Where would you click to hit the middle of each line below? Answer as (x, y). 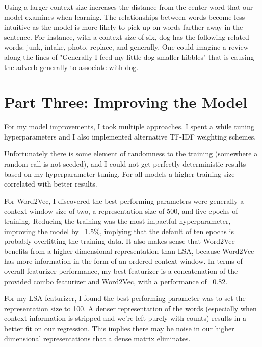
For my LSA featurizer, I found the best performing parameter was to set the (125, 298)
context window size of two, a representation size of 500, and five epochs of (121, 211)
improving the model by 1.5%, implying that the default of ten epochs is (119, 231)
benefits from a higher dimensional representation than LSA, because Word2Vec (129, 251)
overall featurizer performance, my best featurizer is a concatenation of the (121, 271)
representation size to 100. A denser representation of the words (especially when (130, 308)
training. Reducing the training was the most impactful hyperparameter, (117, 221)
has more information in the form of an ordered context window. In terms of (123, 261)
